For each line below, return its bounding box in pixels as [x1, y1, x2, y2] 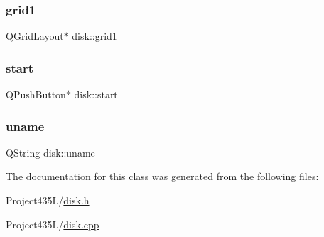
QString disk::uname [6, 144, 95, 159]
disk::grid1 [72, 28, 117, 43]
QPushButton [6, 87, 66, 102]
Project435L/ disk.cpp [6, 216, 99, 231]
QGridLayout [6, 28, 64, 43]
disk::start [74, 87, 118, 102]
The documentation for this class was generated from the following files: [6, 169, 319, 184]
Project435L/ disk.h [6, 193, 90, 208]
